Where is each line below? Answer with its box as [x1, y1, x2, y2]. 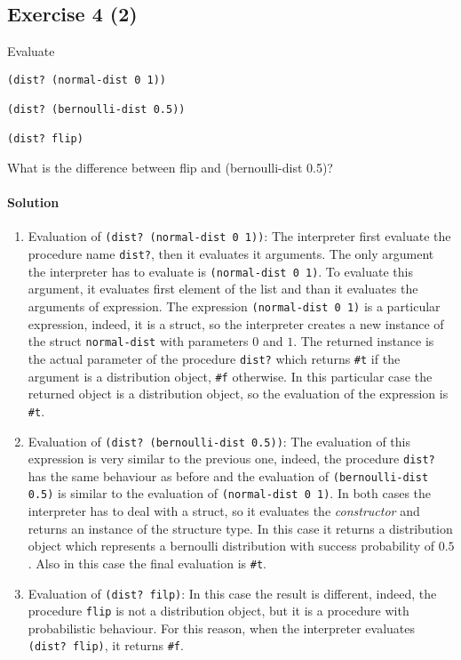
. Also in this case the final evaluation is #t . [28, 553, 266, 572]
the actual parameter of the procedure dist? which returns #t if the [28, 349, 401, 367]
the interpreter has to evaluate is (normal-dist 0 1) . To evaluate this [28, 262, 413, 280]
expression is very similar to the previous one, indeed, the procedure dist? [28, 449, 435, 468]
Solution [7, 193, 60, 212]
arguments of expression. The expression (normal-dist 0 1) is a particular [28, 297, 441, 316]
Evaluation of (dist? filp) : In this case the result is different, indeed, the [28, 584, 437, 602]
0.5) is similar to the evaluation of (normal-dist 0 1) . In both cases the [28, 484, 432, 503]
